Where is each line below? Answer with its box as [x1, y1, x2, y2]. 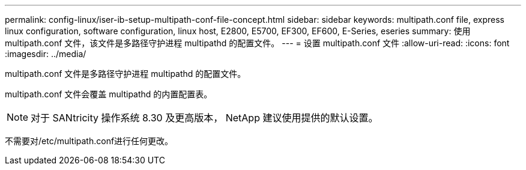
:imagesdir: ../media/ [5, 49, 86, 59]
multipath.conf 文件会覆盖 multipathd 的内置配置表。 [5, 89, 213, 99]
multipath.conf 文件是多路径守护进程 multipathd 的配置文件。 [5, 68, 246, 79]
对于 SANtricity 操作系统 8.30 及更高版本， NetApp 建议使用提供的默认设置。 [31, 112, 378, 124]
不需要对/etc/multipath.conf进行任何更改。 [5, 136, 174, 146]
